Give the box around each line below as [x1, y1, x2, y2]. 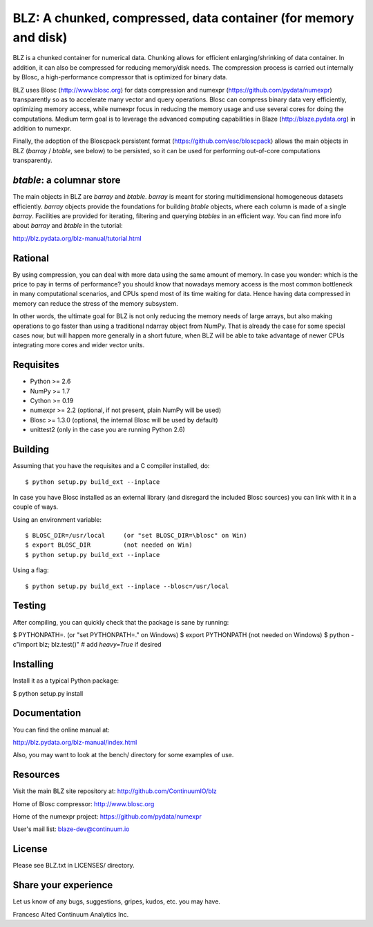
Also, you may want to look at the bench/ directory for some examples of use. [12, 751, 234, 759]
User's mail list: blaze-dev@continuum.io [12, 825, 130, 833]
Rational [12, 252, 50, 264]
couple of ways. [12, 502, 59, 511]
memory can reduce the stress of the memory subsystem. [12, 299, 179, 307]
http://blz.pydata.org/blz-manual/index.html [12, 738, 137, 746]
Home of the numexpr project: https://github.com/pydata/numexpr [12, 812, 202, 821]
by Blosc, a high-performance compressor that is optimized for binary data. [12, 73, 228, 81]
